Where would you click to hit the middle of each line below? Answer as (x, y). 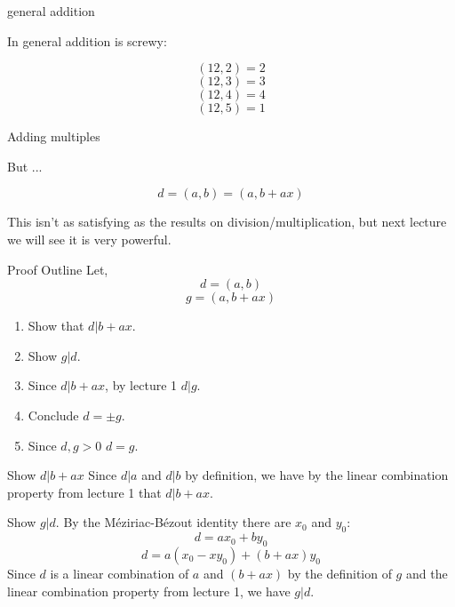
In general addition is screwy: (87, 40)
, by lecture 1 (141, 385)
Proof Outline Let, (58, 269)
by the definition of (339, 573)
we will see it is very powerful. (89, 239)
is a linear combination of (120, 573)
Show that (56, 326)
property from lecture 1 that (84, 492)
